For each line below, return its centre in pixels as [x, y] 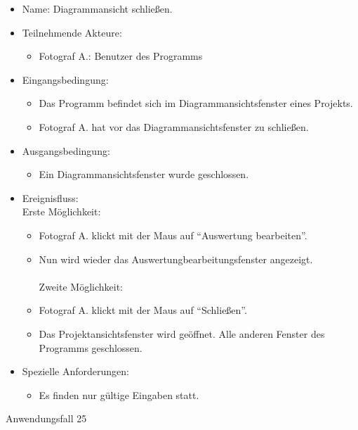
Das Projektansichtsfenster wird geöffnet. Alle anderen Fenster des [182, 333]
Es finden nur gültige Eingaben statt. [119, 394]
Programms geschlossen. [91, 347]
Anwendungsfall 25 [46, 418]
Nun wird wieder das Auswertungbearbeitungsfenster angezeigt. [176, 259]
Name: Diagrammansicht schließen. [97, 8]
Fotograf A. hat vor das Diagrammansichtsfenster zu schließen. [174, 126]
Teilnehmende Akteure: [72, 32]
